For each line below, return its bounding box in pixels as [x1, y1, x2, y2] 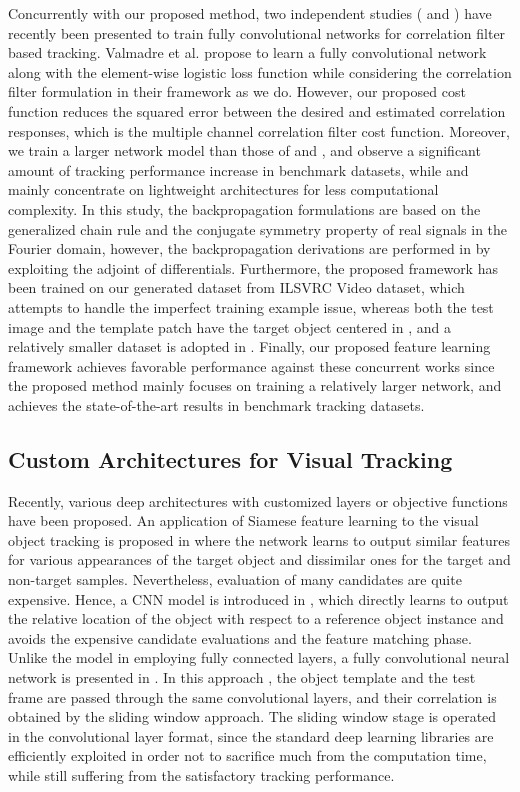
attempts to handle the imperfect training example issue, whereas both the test [8, 296, 494, 317]
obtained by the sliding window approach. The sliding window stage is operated [8, 706, 497, 727]
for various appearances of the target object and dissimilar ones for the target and [8, 549, 511, 570]
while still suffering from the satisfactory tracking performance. [8, 764, 395, 785]
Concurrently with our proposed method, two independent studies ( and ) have [8, 3, 492, 23]
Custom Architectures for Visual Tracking [8, 443, 453, 474]
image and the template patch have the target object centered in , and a [8, 316, 451, 337]
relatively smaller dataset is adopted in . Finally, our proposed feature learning [8, 336, 491, 357]
